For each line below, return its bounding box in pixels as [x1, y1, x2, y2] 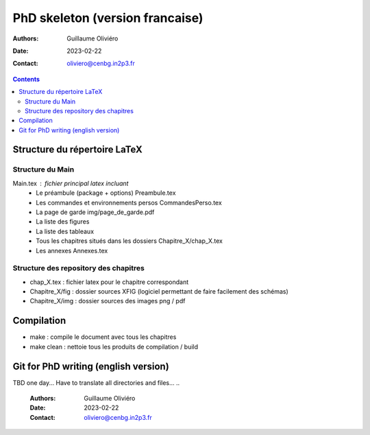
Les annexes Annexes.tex [36, 246, 108, 255]
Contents [12, 75, 40, 83]
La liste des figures [36, 217, 90, 226]
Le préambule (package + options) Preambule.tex [36, 189, 176, 197]
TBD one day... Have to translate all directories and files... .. [12, 378, 180, 387]
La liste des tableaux [36, 227, 95, 235]
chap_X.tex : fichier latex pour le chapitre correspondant [29, 278, 189, 286]
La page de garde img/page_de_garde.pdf [36, 208, 155, 216]
